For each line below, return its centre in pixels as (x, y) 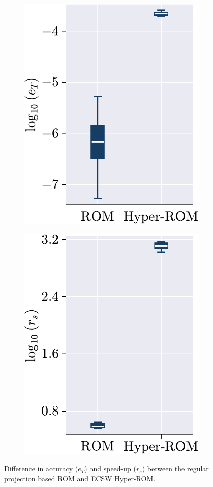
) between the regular (175, 468)
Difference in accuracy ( (41, 468)
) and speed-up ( (110, 468)
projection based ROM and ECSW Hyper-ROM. (80, 478)
